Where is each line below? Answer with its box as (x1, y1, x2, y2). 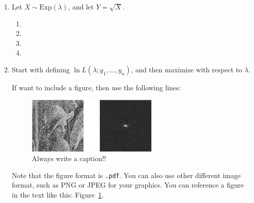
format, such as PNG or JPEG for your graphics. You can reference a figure (11, 180, 244, 190)
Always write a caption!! (31, 153, 106, 164)
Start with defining (11, 64, 70, 74)
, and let (68, 1, 94, 11)
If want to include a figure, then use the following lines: (11, 82, 181, 92)
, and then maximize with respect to (131, 64, 243, 74)
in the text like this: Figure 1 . (11, 190, 104, 200)
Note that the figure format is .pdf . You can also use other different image (11, 170, 241, 180)
